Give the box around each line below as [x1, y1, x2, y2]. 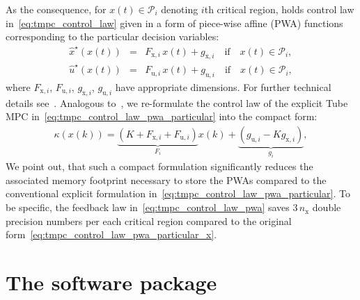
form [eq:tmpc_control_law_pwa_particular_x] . [6, 227, 217, 242]
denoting [161, 2, 198, 16]
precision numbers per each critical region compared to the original [6, 213, 292, 228]
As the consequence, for [6, 2, 107, 16]
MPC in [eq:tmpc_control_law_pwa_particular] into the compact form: [6, 109, 318, 124]
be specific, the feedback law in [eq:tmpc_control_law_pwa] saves [6, 200, 290, 215]
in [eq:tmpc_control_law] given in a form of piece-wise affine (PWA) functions [6, 15, 343, 30]
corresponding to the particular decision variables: [6, 29, 219, 44]
